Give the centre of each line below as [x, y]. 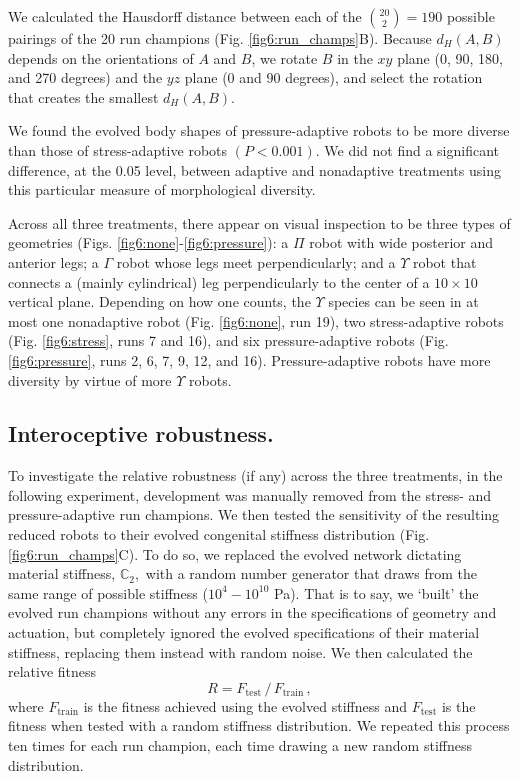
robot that [444, 261]
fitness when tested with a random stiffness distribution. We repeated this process [259, 725]
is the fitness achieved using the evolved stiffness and [245, 705]
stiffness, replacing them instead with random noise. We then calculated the [240, 651]
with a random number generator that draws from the [311, 573]
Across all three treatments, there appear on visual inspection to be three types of [259, 222]
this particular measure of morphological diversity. [162, 189]
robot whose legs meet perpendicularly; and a [256, 261]
